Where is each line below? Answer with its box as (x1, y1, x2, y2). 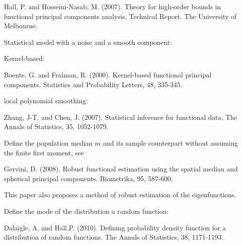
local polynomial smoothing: (4, 95, 88, 106)
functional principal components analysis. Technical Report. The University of (4, 11, 237, 21)
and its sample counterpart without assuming (103, 137, 238, 148)
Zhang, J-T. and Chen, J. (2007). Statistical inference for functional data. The (4, 112, 238, 122)
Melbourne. (4, 20, 38, 31)
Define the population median (4, 137, 93, 148)
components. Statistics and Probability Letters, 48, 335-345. (4, 79, 183, 89)
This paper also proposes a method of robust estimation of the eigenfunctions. (4, 189, 237, 200)
